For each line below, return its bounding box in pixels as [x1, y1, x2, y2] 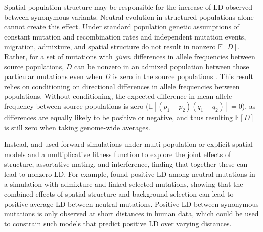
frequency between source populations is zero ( [4, 100, 149, 111]
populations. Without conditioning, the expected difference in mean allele [4, 91, 232, 101]
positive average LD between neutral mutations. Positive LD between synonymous [4, 198, 259, 209]
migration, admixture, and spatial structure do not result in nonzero [4, 41, 216, 52]
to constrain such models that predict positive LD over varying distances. [4, 218, 232, 228]
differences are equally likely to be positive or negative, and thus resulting [4, 111, 233, 122]
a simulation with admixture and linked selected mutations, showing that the [4, 178, 243, 189]
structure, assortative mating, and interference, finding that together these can [4, 159, 248, 169]
